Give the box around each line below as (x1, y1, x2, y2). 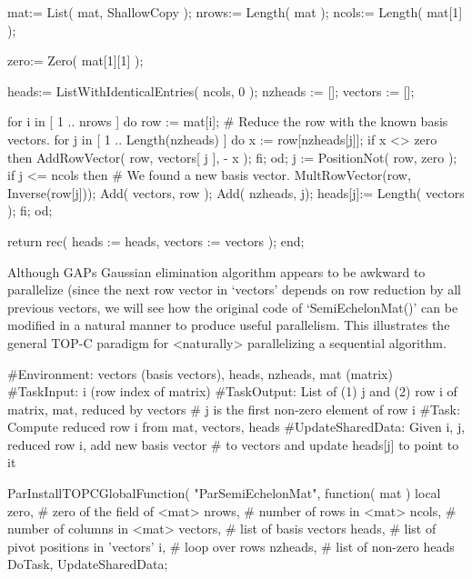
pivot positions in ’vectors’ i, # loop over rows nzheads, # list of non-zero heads (7, 536, 455, 555)
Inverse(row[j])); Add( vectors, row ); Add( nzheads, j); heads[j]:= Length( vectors (7, 183, 465, 202)
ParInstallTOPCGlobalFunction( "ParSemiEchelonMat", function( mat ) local (7, 484, 441, 503)
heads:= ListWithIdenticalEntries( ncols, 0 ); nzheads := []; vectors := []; (7, 81, 415, 100)
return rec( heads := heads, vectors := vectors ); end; (7, 231, 305, 250)
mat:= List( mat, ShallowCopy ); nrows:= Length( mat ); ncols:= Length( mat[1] (7, 3, 463, 21)
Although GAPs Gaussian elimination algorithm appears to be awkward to (7, 262, 426, 281)
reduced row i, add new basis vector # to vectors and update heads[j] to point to (7, 434, 459, 454)
